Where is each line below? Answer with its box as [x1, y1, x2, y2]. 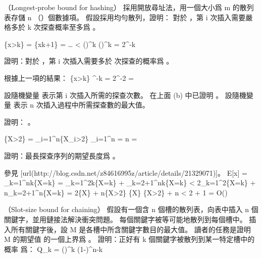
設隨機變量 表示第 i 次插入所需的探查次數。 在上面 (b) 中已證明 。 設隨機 [4, 89, 246, 100]
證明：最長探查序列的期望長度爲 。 [4, 150, 120, 161]
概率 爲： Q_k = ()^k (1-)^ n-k [4, 243, 103, 254]
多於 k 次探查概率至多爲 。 [11, 22, 100, 32]
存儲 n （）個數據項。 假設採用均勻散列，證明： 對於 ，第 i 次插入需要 [11, 12, 246, 22]
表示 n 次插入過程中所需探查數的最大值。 [13, 99, 149, 110]
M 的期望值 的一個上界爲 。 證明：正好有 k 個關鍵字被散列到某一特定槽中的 [4, 234, 255, 244]
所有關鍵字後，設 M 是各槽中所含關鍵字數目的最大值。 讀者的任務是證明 [11, 224, 251, 234]
